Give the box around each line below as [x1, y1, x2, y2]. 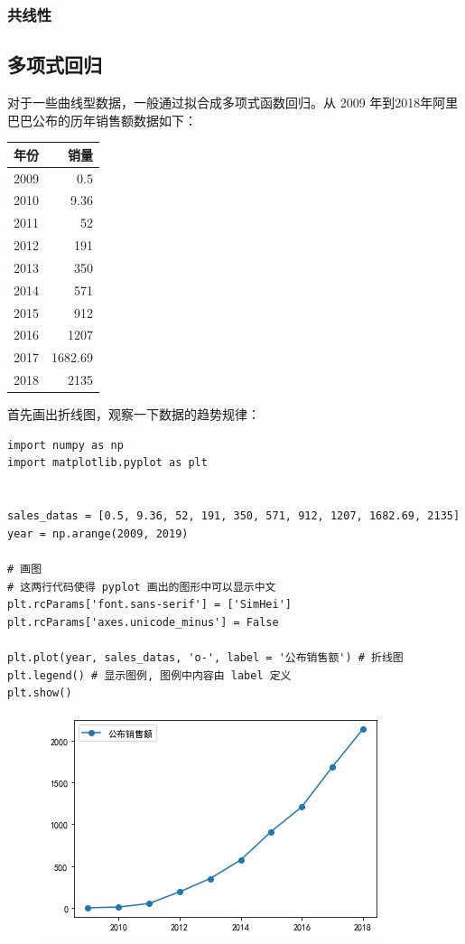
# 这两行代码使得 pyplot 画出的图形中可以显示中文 [7, 580, 276, 594]
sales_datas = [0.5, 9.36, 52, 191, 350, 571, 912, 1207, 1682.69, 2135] [7, 509, 460, 523]
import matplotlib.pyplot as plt [7, 456, 208, 470]
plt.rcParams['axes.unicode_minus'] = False [7, 615, 279, 629]
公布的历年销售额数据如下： [32, 110, 197, 129]
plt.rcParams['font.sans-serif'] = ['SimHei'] [7, 598, 292, 612]
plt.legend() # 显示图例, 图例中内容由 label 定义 [7, 668, 292, 682]
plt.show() [7, 687, 72, 700]
